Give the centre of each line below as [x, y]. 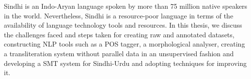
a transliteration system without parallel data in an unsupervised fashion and [119, 53]
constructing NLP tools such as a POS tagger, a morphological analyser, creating [125, 44]
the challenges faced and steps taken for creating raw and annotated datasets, [119, 34]
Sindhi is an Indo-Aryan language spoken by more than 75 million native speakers [126, 6]
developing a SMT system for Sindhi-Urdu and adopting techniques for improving [125, 63]
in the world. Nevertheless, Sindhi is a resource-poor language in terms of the [119, 15]
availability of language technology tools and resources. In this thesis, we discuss [123, 25]
